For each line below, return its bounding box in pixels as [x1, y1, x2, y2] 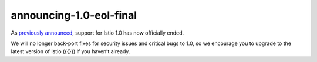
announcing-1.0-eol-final [11, 9, 137, 22]
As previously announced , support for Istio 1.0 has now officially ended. [11, 29, 184, 36]
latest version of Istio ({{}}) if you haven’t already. [11, 48, 130, 55]
